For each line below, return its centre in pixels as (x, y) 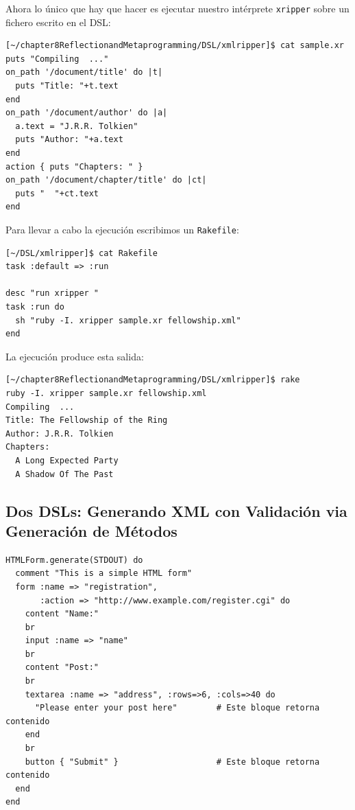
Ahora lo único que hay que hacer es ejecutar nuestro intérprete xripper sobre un (177, 8)
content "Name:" (62, 614)
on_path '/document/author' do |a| (87, 113)
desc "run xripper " (52, 293)
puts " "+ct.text (57, 193)
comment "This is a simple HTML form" (104, 574)
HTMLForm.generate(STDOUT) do (74, 560)
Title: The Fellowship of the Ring (87, 420)
